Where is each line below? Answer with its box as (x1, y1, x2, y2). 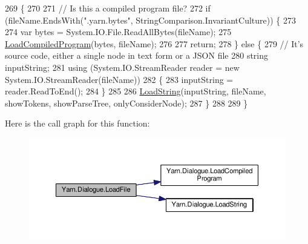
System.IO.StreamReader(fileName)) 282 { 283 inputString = (5, 73, 234, 85)
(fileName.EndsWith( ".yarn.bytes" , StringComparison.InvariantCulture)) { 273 (5, 13, 296, 26)
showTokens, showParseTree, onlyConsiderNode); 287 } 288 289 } (5, 96, 248, 109)
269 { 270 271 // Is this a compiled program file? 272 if (5, 2, 211, 14)
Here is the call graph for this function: (5, 117, 150, 130)
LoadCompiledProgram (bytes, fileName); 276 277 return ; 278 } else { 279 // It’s (5, 37, 304, 50)
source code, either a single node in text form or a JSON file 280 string (5, 49, 269, 62)
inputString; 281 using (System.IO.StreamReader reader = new (5, 61, 240, 73)
